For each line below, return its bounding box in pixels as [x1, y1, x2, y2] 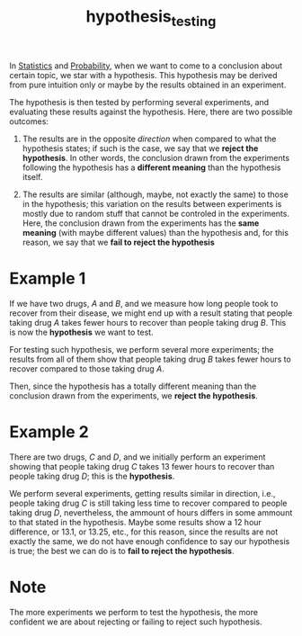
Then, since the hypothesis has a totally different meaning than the [9, 381, 257, 391]
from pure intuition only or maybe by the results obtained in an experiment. [9, 79, 287, 90]
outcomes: [9, 115, 49, 127]
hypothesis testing [85, 6, 217, 30]
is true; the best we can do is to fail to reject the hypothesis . [9, 545, 235, 556]
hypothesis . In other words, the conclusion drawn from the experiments [22, 152, 290, 163]
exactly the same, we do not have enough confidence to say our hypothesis [9, 535, 290, 546]
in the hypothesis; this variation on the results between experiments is [22, 198, 282, 209]
